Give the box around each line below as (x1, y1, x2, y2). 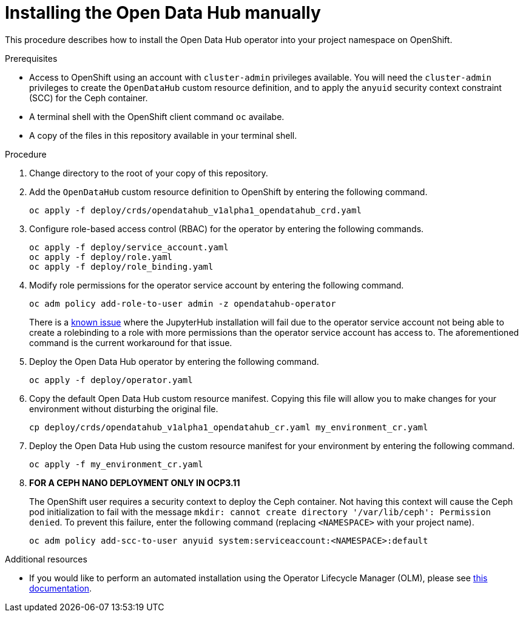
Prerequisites (5, 53, 58, 64)
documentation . (29, 582, 92, 593)
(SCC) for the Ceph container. (29, 92, 148, 103)
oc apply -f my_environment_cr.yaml (29, 459, 203, 469)
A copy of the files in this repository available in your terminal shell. (29, 130, 297, 141)
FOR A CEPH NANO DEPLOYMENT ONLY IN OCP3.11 (29, 477, 240, 488)
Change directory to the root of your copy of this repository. (29, 167, 268, 178)
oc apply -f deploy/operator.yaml (29, 375, 193, 385)
